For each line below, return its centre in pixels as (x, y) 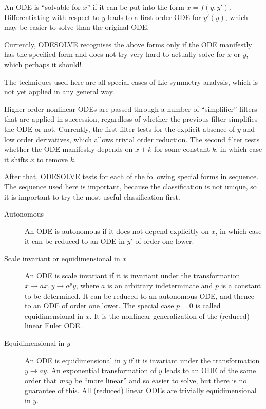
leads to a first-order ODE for (154, 17)
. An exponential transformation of (101, 370)
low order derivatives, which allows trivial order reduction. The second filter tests (132, 139)
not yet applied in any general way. (59, 92)
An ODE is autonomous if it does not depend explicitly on (117, 231)
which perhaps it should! (43, 64)
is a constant (241, 286)
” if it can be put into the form (136, 7)
